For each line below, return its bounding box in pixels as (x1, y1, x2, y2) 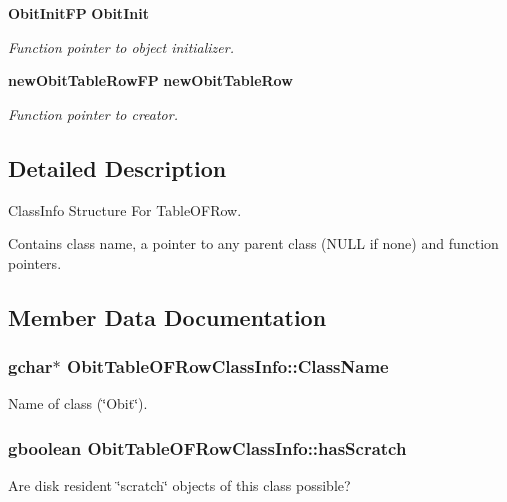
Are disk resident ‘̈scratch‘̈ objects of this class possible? (8, 475, 351, 496)
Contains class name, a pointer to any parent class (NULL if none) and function (8, 233, 499, 254)
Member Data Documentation (8, 301, 327, 332)
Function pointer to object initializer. (8, 36, 234, 57)
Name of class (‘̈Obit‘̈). (8, 393, 148, 414)
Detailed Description (8, 152, 227, 183)
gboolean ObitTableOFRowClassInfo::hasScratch (8, 435, 407, 460)
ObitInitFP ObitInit (8, 3, 149, 23)
